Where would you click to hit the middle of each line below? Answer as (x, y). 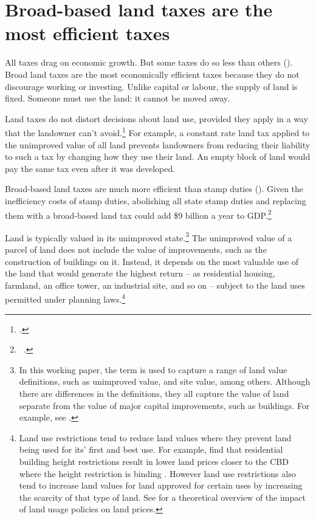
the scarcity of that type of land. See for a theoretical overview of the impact (162, 497)
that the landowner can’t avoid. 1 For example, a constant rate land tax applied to (157, 132)
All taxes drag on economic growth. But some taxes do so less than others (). (149, 62)
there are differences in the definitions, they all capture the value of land (154, 393)
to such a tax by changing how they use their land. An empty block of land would (158, 156)
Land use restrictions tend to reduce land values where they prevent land (155, 437)
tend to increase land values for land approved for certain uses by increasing (161, 485)
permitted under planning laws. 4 (65, 298)
